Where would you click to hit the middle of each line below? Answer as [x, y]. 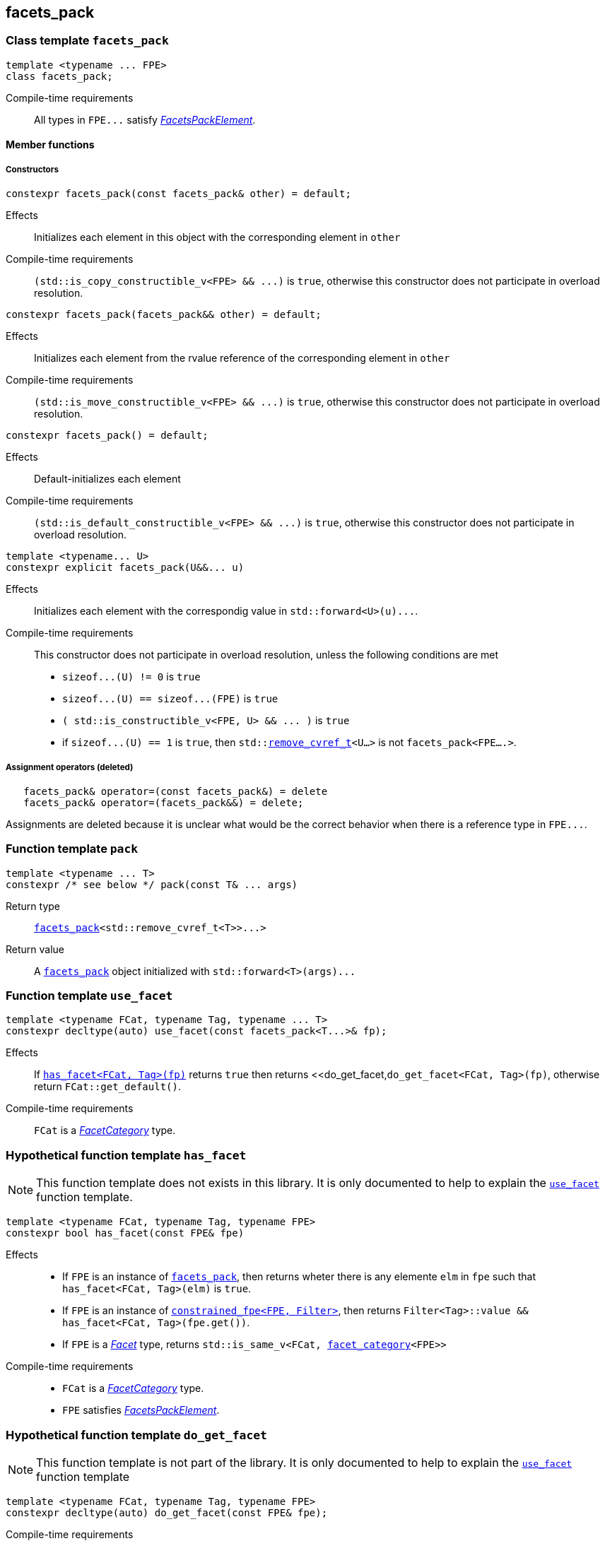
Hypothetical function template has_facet [126, 1155]
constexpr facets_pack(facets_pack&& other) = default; [164, 315]
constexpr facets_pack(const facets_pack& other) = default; [178, 194]
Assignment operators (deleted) [70, 767]
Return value [35, 949]
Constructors [32, 169]
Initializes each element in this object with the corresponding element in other [217, 237]
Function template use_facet [89, 996]
